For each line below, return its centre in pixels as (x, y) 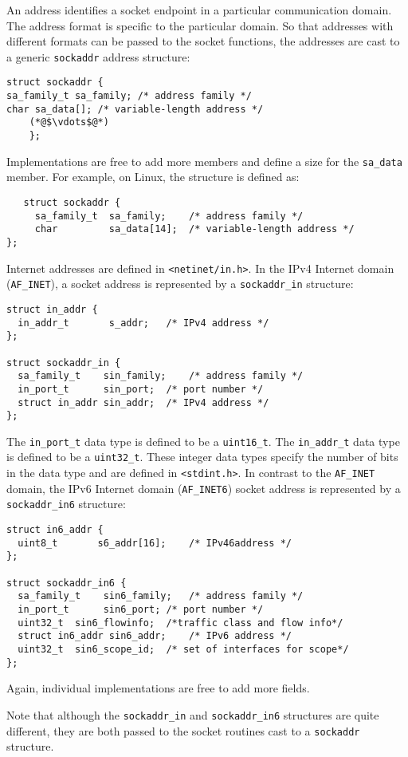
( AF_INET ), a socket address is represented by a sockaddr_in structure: (180, 284)
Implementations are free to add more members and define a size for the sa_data (204, 161)
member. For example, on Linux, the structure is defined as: (153, 177)
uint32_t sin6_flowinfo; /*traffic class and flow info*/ (180, 623)
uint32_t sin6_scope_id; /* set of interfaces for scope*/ (183, 649)
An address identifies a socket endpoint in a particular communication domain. (199, 10)
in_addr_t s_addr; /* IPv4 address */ (143, 323)
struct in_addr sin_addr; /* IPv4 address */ (143, 402)
